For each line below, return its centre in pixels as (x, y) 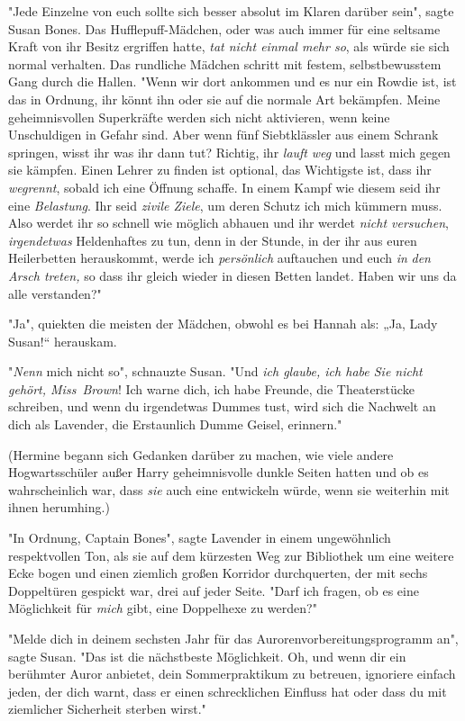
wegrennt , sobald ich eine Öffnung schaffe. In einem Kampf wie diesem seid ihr (224, 187)
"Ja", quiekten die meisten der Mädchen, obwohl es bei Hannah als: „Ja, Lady (223, 324)
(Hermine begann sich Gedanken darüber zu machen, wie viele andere (201, 454)
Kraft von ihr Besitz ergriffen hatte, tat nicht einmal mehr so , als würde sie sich (229, 46)
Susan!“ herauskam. (63, 341)
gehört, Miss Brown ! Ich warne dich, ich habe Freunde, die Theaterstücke (211, 388)
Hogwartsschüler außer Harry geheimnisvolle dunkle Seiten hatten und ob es (219, 472)
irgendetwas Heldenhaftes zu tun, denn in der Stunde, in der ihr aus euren (213, 240)
